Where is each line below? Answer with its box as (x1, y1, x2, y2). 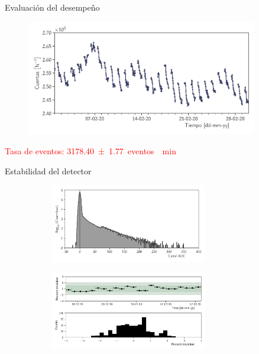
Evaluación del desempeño (5, 1, 100, 13)
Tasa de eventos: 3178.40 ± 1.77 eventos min (5, 144, 176, 157)
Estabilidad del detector (5, 164, 92, 177)
